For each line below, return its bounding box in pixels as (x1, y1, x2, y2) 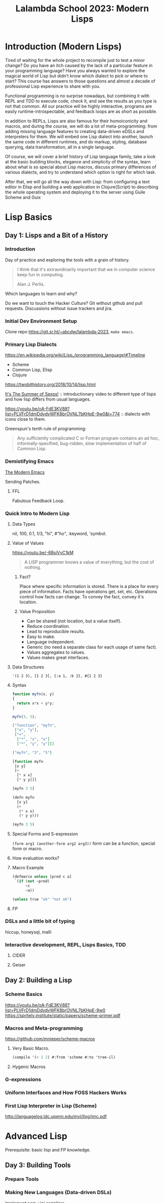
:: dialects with (120, 411, 150, 417)
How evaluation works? (12, 855, 60, 861)
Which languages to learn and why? (5, 291, 77, 296)
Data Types (12, 521, 36, 527)
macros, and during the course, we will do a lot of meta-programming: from (5, 123, 158, 129)
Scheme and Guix (5, 194, 41, 200)
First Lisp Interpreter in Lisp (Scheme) (5, 1102, 97, 1109)
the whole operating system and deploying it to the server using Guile (5, 189, 145, 195)
